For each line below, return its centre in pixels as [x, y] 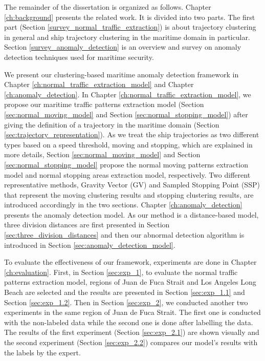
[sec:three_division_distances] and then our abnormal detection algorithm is [124, 235]
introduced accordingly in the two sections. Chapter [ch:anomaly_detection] [123, 205]
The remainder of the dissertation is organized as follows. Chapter [108, 7]
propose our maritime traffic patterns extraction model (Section [104, 104]
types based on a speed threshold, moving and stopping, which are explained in [128, 144]
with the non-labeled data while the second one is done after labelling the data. [129, 322]
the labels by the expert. [42, 352]
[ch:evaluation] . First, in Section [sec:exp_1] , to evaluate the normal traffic [121, 272]
